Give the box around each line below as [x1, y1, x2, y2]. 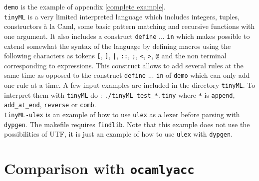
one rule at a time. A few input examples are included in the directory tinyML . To [4, 80, 256, 90]
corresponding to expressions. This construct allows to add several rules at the [4, 60, 244, 70]
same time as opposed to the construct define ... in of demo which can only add [4, 70, 250, 80]
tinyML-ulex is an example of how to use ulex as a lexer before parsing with [4, 109, 240, 120]
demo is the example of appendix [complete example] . [4, 1, 166, 11]
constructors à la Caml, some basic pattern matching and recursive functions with [4, 21, 255, 31]
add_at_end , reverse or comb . [4, 99, 96, 110]
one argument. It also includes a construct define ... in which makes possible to [4, 30, 250, 41]
